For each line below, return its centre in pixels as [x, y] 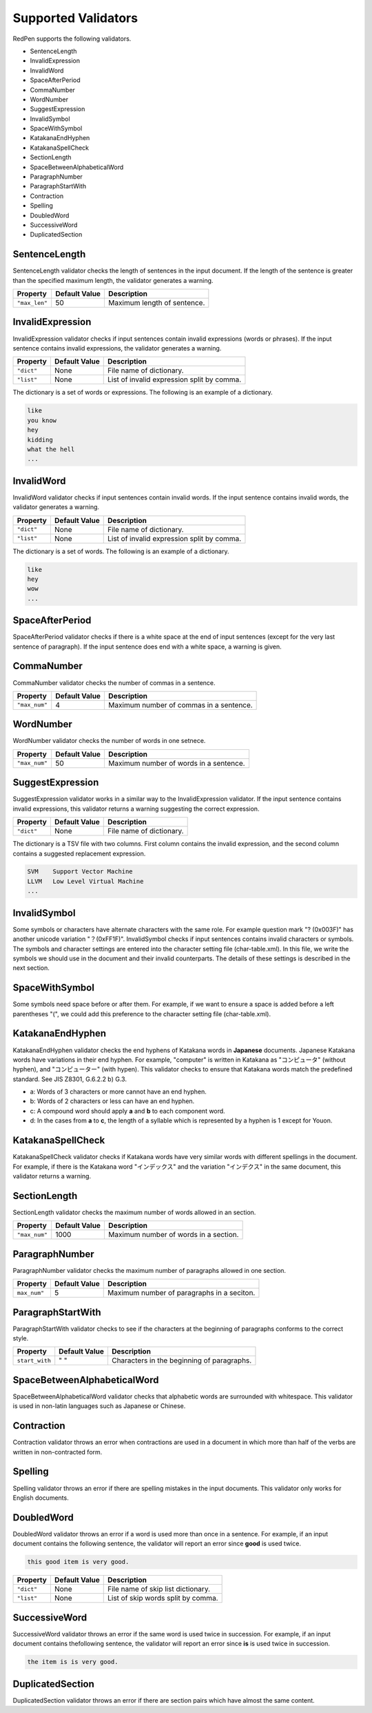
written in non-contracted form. [58, 1452]
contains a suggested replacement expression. [79, 853]
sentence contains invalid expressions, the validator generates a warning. [117, 348]
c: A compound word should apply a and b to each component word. [127, 1111]
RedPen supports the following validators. [72, 39]
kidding [40, 439]
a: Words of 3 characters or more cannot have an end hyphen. [118, 1092]
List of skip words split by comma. [163, 1598]
